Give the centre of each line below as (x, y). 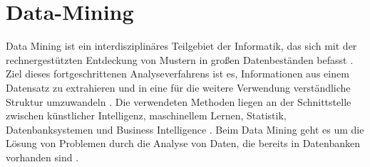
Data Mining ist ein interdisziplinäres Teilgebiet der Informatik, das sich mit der (181, 46)
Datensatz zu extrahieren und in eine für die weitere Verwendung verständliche (178, 87)
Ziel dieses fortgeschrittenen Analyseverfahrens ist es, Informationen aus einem (178, 74)
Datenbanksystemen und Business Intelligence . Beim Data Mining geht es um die (185, 129)
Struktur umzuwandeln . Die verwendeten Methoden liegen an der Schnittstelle (179, 101)
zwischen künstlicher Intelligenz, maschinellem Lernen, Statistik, (146, 115)
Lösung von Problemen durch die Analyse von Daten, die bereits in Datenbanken (183, 143)
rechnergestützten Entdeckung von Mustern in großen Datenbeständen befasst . (180, 59)
